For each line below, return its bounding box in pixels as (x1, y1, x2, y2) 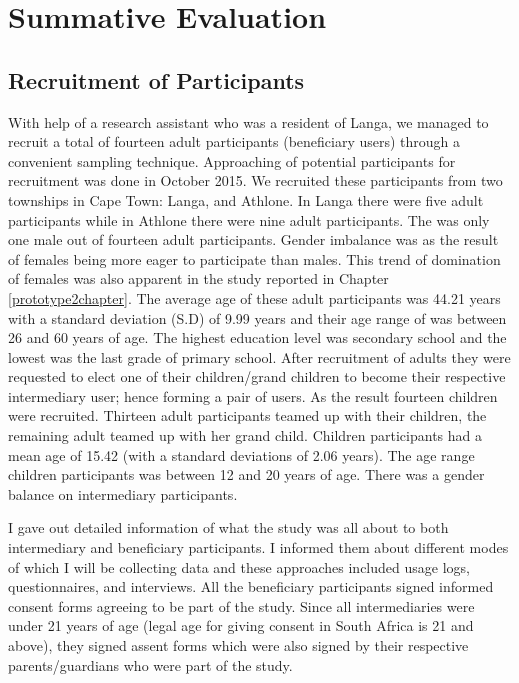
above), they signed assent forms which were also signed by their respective (8, 635, 469, 656)
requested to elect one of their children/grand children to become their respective (8, 366, 506, 387)
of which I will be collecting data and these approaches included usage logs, (8, 556, 470, 577)
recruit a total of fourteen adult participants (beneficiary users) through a (8, 131, 461, 152)
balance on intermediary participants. (8, 483, 238, 504)
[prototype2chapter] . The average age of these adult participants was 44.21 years (8, 287, 501, 308)
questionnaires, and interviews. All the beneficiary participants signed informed (8, 576, 494, 597)
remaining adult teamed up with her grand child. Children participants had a (8, 425, 483, 446)
